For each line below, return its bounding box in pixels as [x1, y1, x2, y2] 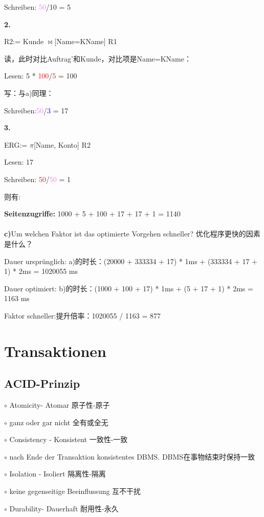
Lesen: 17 [4, 156, 34, 167]
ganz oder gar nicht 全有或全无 [9, 416, 108, 427]
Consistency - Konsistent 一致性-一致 [9, 434, 128, 445]
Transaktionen [4, 340, 106, 361]
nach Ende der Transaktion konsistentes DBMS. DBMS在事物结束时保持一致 [9, 451, 255, 462]
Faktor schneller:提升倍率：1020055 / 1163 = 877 [4, 310, 161, 321]
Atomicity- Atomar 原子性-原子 [9, 400, 110, 410]
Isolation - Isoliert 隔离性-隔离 [9, 468, 106, 479]
